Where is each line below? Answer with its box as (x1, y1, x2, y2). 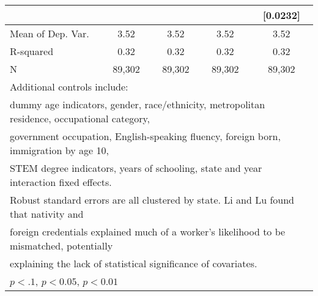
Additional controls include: (10, 80, 128, 94)
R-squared (10, 44, 54, 58)
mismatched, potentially (10, 239, 113, 253)
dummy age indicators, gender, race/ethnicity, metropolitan (10, 97, 265, 111)
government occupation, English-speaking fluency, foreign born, (10, 129, 281, 143)
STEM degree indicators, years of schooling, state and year (10, 161, 262, 175)
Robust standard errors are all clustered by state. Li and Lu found (10, 193, 294, 207)
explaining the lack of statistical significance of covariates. (10, 256, 257, 270)
